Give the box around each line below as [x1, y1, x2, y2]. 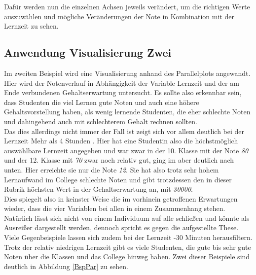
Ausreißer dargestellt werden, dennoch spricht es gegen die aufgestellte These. [4, 222, 239, 233]
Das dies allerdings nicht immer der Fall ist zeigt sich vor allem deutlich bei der [4, 126, 245, 136]
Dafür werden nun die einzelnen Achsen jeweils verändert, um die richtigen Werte [4, 1, 250, 11]
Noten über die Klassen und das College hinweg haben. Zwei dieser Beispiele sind [4, 251, 250, 262]
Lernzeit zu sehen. [4, 21, 59, 31]
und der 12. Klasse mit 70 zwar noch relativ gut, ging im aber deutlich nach [4, 155, 234, 165]
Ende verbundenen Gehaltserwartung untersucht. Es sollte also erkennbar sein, [4, 87, 242, 98]
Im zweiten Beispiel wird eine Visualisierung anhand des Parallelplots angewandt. [4, 68, 251, 78]
